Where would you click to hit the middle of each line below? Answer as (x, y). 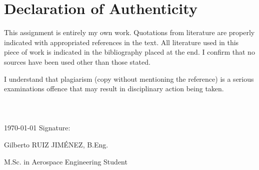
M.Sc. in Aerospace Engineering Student (66, 161)
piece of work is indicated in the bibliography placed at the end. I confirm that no (129, 52)
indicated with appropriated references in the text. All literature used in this (121, 42)
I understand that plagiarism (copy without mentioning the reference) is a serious (129, 78)
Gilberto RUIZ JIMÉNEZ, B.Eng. (56, 145)
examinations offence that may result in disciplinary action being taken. (114, 89)
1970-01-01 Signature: (37, 128)
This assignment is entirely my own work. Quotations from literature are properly (129, 32)
